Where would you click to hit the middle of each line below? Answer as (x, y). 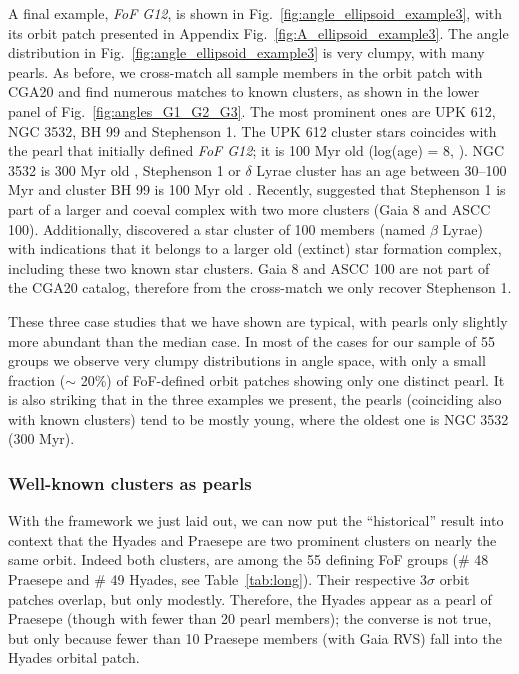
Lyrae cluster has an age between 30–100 (381, 169)
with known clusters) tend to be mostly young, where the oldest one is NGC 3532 (258, 418)
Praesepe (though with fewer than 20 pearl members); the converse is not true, (250, 618)
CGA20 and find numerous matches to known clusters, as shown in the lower (244, 91)
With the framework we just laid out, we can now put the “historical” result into (256, 520)
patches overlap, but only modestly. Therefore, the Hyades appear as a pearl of (250, 598)
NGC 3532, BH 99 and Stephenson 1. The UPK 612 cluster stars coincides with (252, 130)
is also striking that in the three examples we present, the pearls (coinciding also (255, 399)
